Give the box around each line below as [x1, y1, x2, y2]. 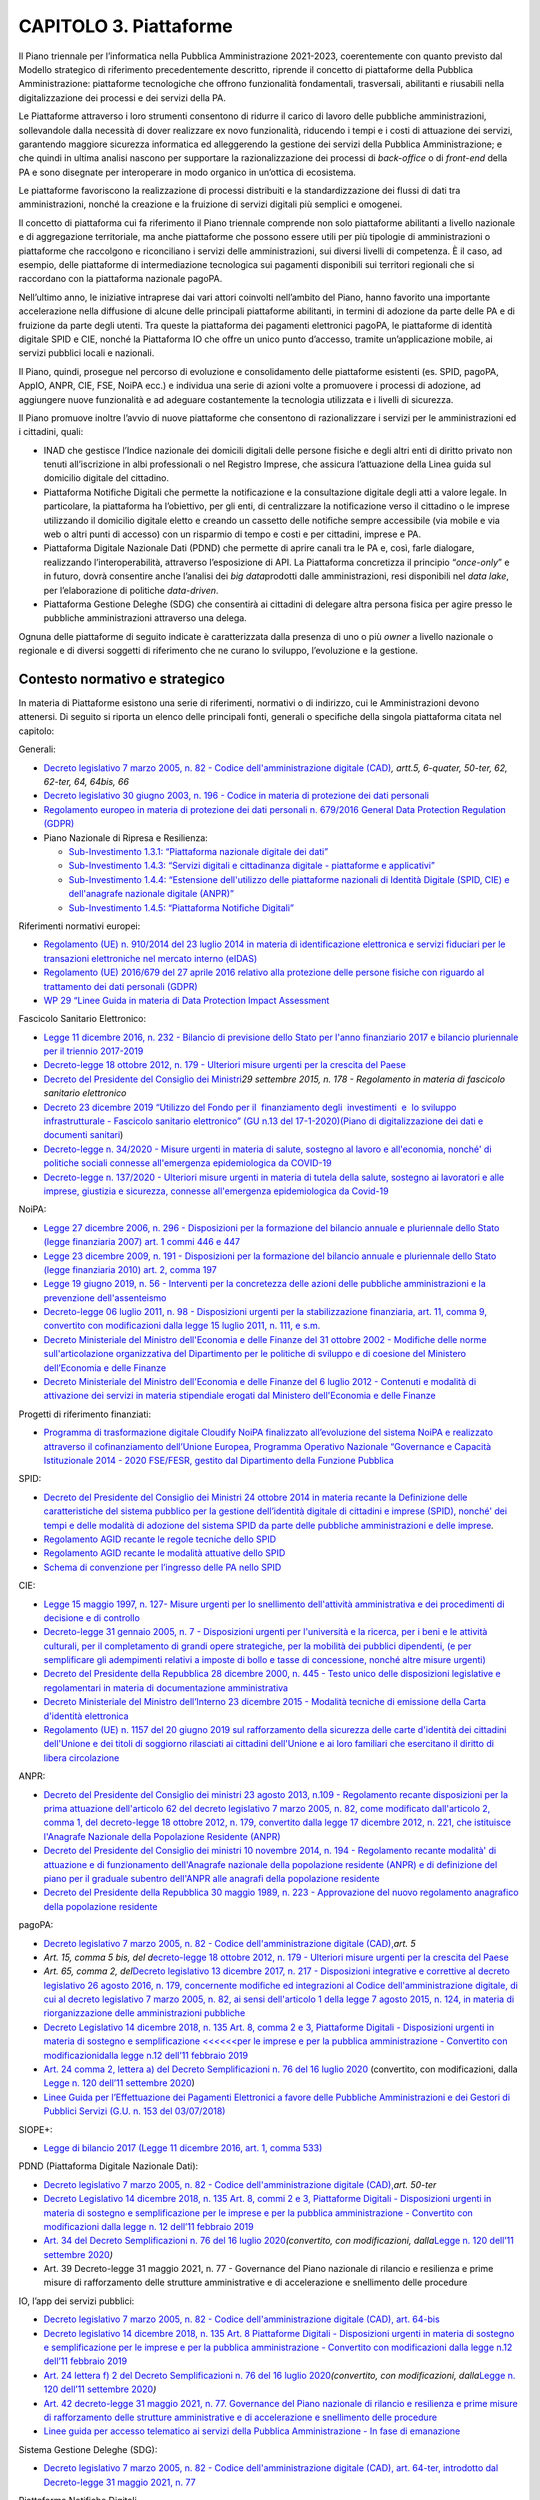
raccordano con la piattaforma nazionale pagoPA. [18, 273, 223, 285]
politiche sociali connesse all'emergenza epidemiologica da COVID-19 [43, 1157, 332, 1169]
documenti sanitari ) [43, 1129, 124, 1141]
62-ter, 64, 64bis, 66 [43, 776, 130, 788]
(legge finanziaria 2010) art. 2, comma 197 [43, 1263, 217, 1275]
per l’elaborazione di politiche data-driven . [43, 584, 219, 596]
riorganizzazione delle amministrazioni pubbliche [43, 2007, 246, 2019]
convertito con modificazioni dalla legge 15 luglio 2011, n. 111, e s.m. [43, 1320, 321, 1332]
